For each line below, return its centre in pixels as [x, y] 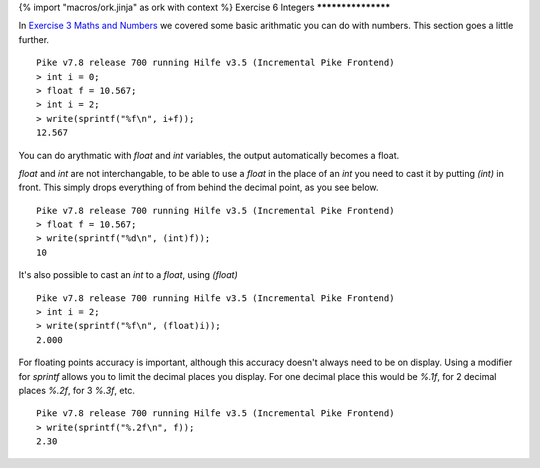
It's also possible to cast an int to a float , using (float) [128, 275]
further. [34, 39]
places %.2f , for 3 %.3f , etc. [76, 390]
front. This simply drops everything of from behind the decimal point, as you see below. [198, 187]
